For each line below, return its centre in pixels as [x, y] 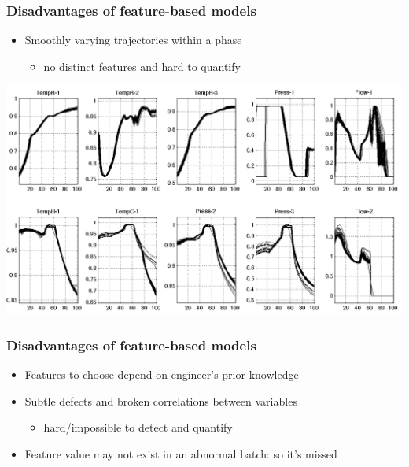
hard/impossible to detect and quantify [138, 427]
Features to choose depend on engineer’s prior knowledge [162, 374]
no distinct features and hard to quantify [142, 66]
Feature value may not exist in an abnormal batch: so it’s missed [181, 453]
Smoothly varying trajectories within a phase [133, 40]
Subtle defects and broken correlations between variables [161, 400]
